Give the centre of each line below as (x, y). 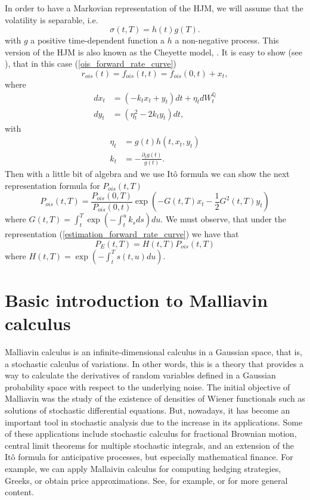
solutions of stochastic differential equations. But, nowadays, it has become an (148, 410)
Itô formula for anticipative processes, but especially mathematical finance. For (149, 457)
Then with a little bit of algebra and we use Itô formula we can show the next (147, 173)
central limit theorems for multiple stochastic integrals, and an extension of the (150, 445)
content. (19, 492)
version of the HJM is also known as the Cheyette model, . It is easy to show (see (154, 52)
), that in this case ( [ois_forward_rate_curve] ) (91, 63)
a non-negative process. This (227, 40)
